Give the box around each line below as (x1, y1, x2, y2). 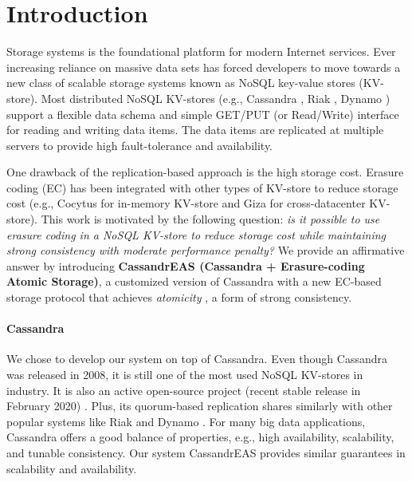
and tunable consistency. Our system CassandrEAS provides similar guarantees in (6, 444, 406, 460)
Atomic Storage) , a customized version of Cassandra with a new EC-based (6, 273, 382, 290)
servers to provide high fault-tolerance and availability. (6, 136, 273, 153)
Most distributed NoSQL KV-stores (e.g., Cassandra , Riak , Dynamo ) (41, 89, 390, 106)
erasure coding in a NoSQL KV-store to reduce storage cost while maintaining (6, 226, 386, 243)
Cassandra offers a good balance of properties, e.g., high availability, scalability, (6, 429, 394, 445)
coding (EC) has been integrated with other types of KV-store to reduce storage (6, 179, 398, 196)
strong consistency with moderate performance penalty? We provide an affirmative (6, 242, 405, 259)
